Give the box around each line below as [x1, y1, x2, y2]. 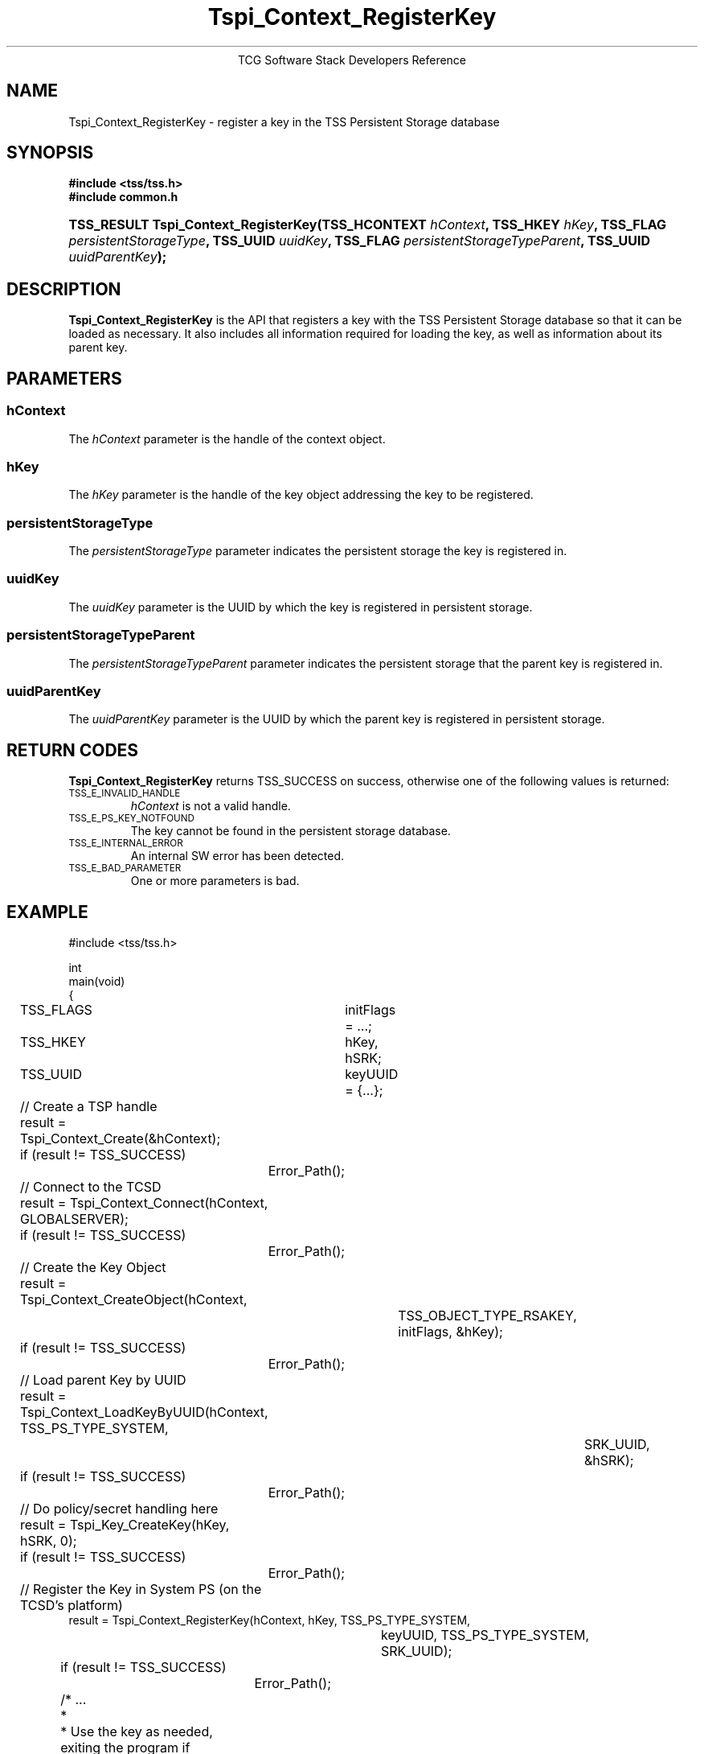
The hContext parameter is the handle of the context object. [68, 431, 386, 446]
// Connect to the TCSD [19, 1178, 162, 1195]
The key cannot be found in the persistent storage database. [130, 824, 451, 838]
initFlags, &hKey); [398, 1323, 503, 1340]
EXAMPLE [6, 901, 88, 922]
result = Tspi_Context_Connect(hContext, [19, 1194, 268, 1211]
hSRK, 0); [19, 1532, 77, 1549]
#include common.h [68, 190, 178, 204]
